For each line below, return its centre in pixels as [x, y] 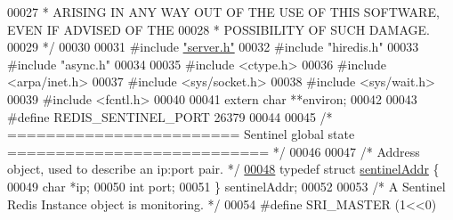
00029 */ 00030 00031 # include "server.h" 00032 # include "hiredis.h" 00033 [213, 47]
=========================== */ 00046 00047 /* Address [214, 151]
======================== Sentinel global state [181, 134]
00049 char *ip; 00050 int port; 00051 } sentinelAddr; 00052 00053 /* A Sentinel [226, 186]
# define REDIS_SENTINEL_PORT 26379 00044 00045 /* [170, 116]
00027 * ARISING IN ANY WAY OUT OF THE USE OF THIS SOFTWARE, [223, 12]
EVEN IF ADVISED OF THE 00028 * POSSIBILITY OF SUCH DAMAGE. [218, 29]
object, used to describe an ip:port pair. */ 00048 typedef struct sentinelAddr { [223, 169]
